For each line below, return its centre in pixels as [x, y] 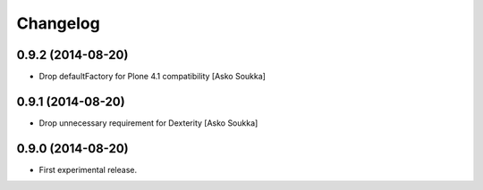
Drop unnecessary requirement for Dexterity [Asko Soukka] [148, 123]
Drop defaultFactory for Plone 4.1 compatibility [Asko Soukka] [152, 77]
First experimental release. [88, 169]
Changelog [58, 23]
